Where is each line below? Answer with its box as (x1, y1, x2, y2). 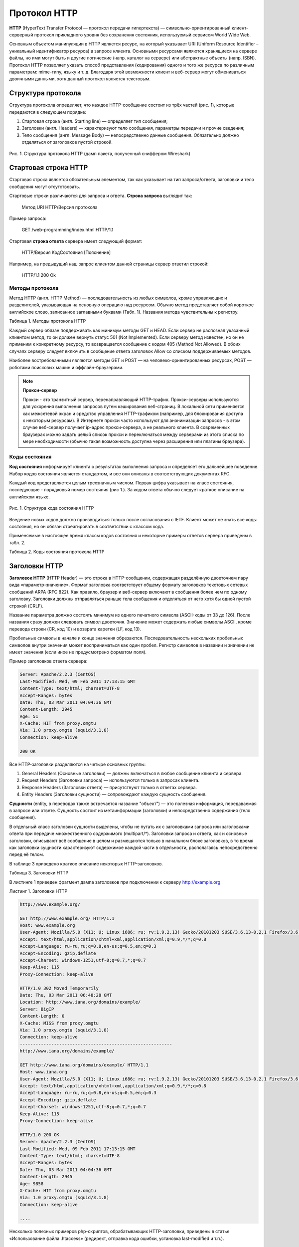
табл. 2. (9, 539, 26, 546)
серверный (9, 31, 33, 37)
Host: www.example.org (19, 923, 75, 928)
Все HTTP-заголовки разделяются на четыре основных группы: (9, 761, 146, 767)
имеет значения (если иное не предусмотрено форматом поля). (9, 649, 147, 655)
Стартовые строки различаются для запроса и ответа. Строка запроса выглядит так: (9, 193, 192, 199)
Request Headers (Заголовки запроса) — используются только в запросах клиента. (21, 777, 200, 783)
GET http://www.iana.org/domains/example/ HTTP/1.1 (19, 1062, 149, 1067)
